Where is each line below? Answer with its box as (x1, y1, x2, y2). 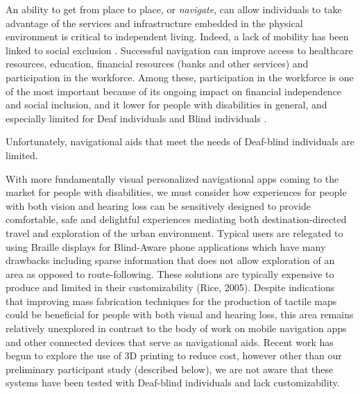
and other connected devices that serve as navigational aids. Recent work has (6, 334, 334, 349)
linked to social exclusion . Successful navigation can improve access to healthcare (6, 42, 353, 57)
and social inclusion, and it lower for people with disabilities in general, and (6, 97, 327, 112)
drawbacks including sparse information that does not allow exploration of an (6, 253, 335, 268)
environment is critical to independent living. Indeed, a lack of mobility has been (6, 29, 349, 44)
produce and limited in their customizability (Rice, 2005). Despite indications (6, 280, 335, 295)
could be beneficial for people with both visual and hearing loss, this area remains (6, 307, 354, 322)
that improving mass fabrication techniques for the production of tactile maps (6, 293, 337, 308)
